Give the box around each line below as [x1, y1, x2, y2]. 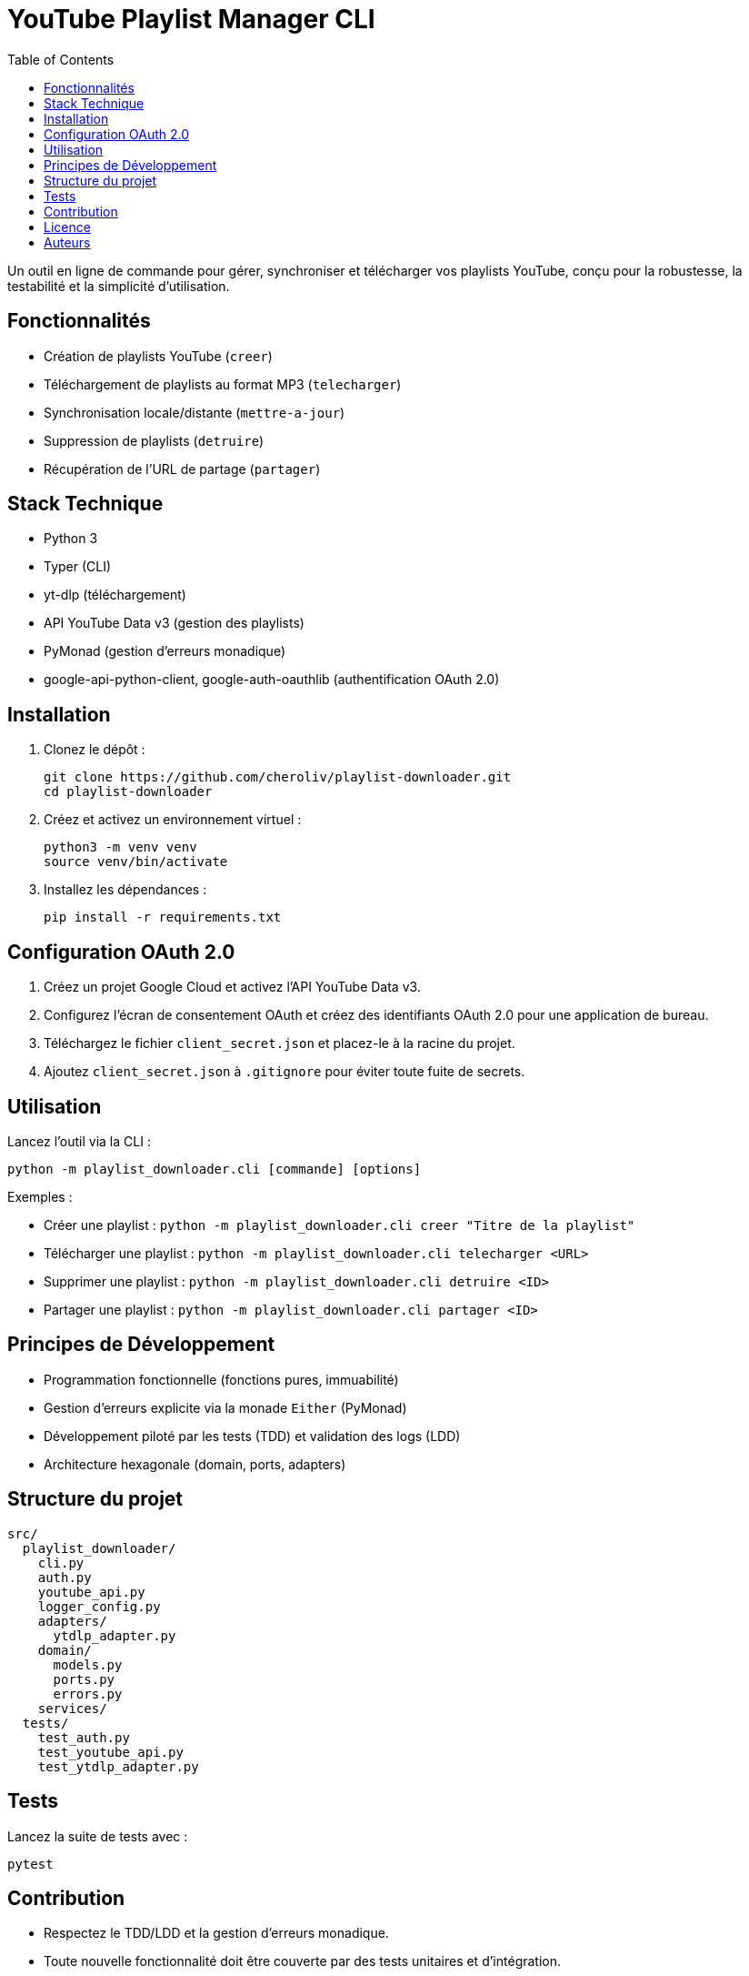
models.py [53, 1657, 123, 1672]
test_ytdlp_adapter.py [37, 1759, 199, 1774]
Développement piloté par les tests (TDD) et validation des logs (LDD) [44, 1427, 461, 1444]
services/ [37, 1700, 107, 1716]
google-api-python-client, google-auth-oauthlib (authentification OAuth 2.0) [44, 671, 500, 688]
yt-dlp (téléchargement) [44, 587, 186, 603]
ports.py [53, 1671, 115, 1687]
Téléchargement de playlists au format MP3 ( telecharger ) [44, 376, 402, 392]
